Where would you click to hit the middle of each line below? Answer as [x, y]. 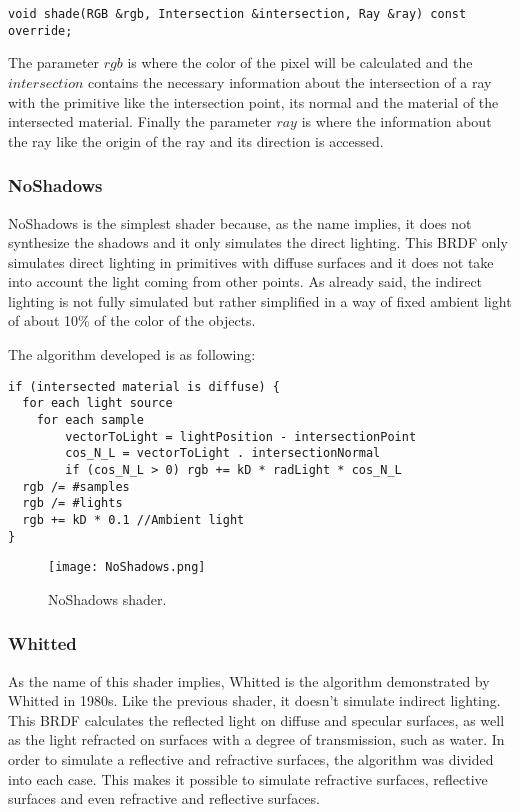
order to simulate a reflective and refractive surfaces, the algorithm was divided [251, 759]
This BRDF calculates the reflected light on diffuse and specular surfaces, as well [256, 719]
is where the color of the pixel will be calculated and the [300, 62]
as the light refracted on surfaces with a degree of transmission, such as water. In [256, 739]
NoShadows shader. [107, 598]
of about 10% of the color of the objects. [132, 320]
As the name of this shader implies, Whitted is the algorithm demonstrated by [249, 680]
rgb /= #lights [72, 503]
